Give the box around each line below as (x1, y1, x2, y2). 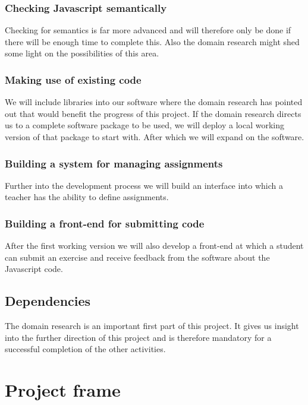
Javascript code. (5, 262, 63, 275)
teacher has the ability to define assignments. (5, 191, 169, 203)
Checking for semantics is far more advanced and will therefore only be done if (5, 24, 291, 36)
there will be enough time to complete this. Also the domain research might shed (5, 35, 300, 48)
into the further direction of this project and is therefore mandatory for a (5, 331, 272, 343)
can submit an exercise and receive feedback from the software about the (5, 251, 270, 263)
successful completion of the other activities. (5, 343, 166, 355)
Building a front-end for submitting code (5, 216, 205, 230)
